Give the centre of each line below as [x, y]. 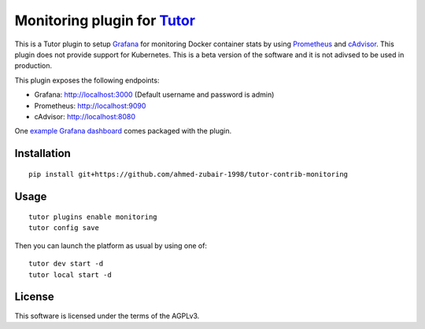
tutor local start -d [70, 274]
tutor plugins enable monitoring [93, 217]
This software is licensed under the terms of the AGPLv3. [107, 316]
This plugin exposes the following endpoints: [87, 80]
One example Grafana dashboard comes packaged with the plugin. [123, 131]
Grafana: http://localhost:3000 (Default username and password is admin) [154, 95]
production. [33, 66]
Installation [42, 154]
